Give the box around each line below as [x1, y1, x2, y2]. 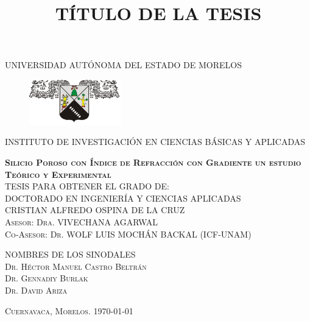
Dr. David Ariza [5, 283, 68, 296]
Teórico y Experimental [5, 168, 111, 180]
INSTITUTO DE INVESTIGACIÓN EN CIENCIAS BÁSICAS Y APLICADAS [5, 135, 306, 148]
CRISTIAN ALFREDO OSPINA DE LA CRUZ [5, 203, 185, 216]
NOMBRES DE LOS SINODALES [5, 248, 136, 261]
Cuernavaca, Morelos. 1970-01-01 [5, 304, 133, 317]
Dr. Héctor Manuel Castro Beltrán [5, 259, 147, 272]
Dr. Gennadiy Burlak [5, 272, 88, 284]
